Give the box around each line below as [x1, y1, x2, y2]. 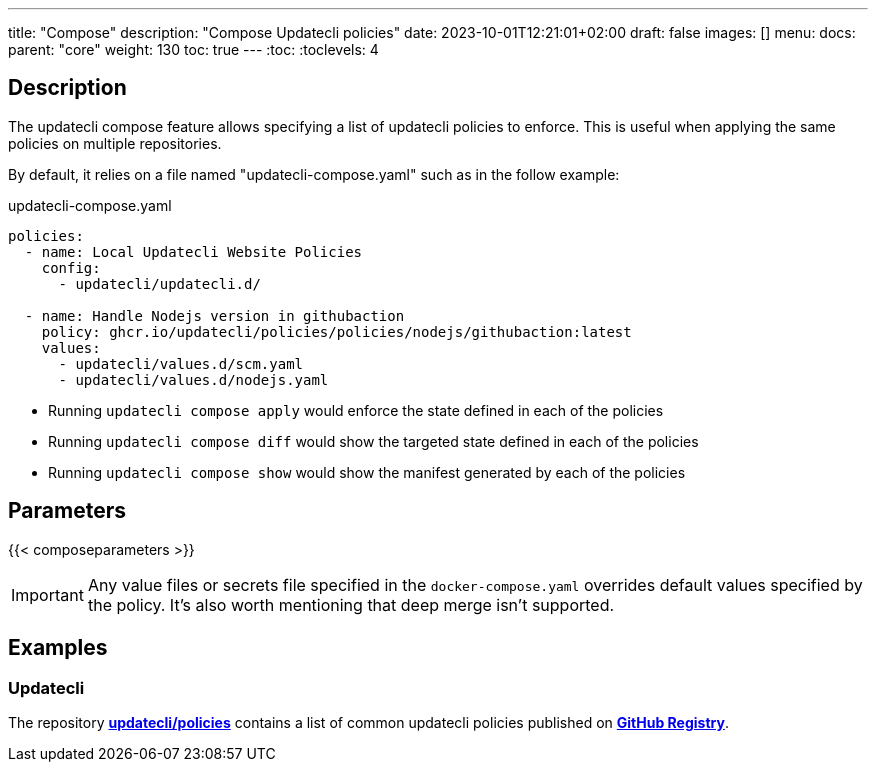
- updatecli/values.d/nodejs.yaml [58, 371, 329, 388]
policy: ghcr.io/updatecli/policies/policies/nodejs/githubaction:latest [41, 323, 632, 340]
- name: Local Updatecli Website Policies [24, 243, 363, 260]
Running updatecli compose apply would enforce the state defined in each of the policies [48, 401, 664, 419]
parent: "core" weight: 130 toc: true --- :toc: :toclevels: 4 [8, 41, 379, 58]
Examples [8, 635, 108, 661]
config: [41, 259, 101, 276]
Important [11, 584, 84, 605]
